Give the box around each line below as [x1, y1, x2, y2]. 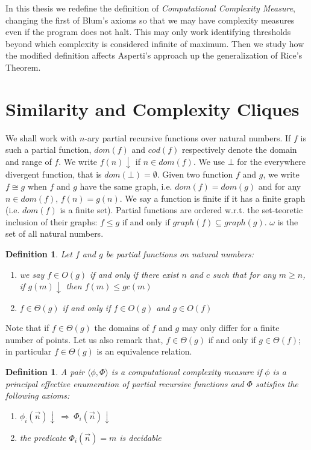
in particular [5, 345, 52, 358]
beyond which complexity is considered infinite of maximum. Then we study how [5, 37, 304, 50]
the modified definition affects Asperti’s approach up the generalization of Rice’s [5, 49, 303, 62]
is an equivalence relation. [96, 345, 192, 358]
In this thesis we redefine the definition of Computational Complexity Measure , [5, 2, 295, 14]
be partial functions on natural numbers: [105, 247, 254, 260]
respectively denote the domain [181, 143, 297, 156]
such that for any [213, 268, 276, 280]
